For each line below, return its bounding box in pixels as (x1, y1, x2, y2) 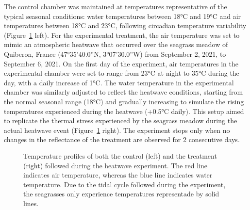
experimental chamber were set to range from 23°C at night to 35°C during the (4, 68, 239, 78)
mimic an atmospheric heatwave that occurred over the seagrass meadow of (4, 39, 228, 49)
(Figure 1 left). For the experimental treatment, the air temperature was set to (4, 30, 240, 40)
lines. (23, 198, 39, 208)
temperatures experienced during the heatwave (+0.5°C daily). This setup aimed (4, 106, 244, 116)
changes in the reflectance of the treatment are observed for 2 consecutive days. (4, 134, 240, 145)
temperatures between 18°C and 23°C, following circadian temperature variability (4, 20, 247, 31)
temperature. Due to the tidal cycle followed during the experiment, (23, 179, 226, 189)
